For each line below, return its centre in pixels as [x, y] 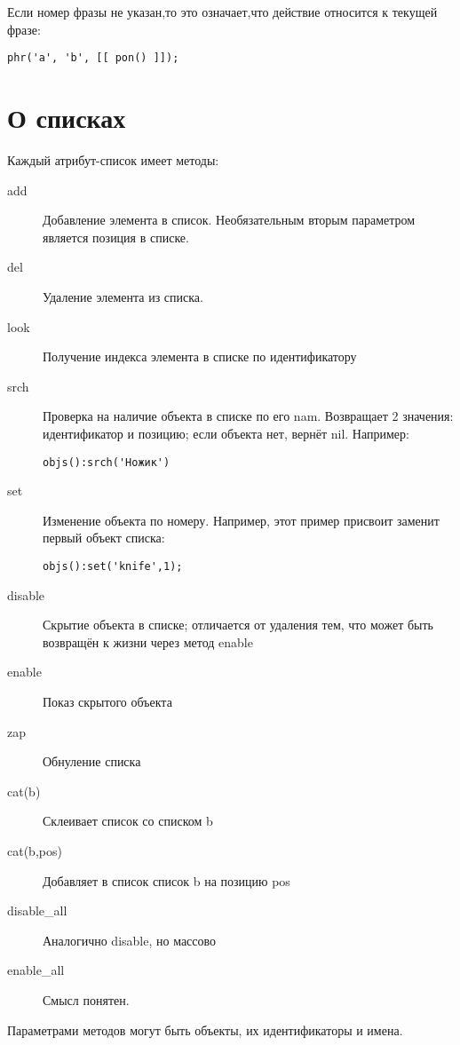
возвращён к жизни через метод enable [148, 641]
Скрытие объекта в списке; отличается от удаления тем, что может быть [238, 625]
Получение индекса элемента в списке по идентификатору [200, 356]
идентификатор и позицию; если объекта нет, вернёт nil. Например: [226, 433]
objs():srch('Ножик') [107, 462]
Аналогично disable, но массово [130, 940]
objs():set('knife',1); [113, 566]
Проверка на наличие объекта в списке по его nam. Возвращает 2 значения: [248, 416]
